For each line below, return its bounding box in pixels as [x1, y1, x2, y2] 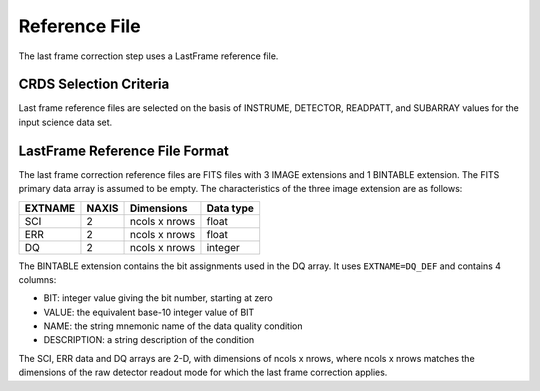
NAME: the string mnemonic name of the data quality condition [43, 320, 303, 332]
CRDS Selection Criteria [18, 76, 170, 93]
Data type [206, 201, 255, 215]
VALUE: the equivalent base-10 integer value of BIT [43, 306, 255, 318]
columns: [18, 273, 57, 285]
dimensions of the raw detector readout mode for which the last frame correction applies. [18, 366, 388, 379]
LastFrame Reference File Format [18, 142, 230, 159]
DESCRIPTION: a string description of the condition [43, 334, 255, 346]
